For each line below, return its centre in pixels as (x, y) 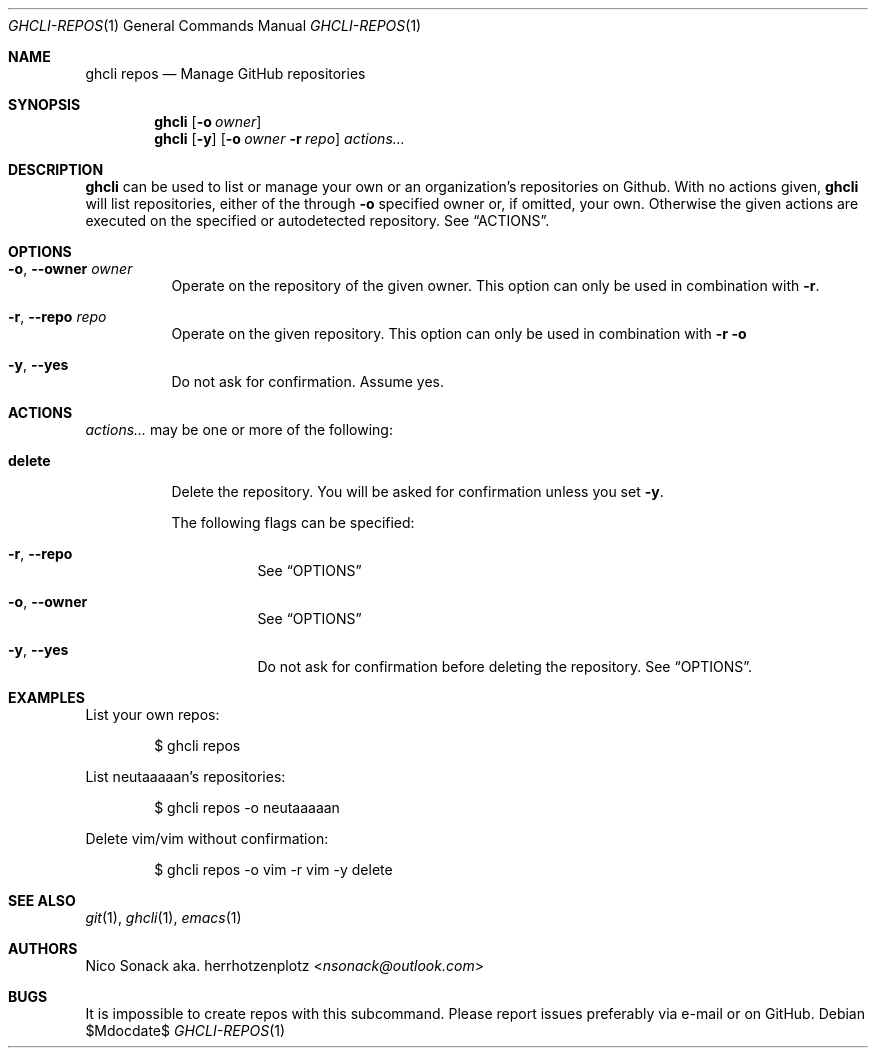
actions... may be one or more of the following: (239, 429)
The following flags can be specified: (293, 522)
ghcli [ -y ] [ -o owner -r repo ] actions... (279, 138)
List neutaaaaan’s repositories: (185, 776)
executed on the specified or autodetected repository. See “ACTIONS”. (317, 220)
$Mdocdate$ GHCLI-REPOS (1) (185, 1030)
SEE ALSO (42, 900)
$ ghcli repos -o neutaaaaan (247, 807)
